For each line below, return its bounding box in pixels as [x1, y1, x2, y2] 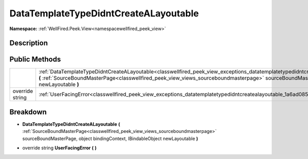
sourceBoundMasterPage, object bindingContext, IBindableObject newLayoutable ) [22, 135, 199, 142]
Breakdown [9, 107, 47, 116]
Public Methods [9, 55, 61, 64]
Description [9, 39, 48, 48]
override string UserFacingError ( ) [22, 145, 97, 151]
